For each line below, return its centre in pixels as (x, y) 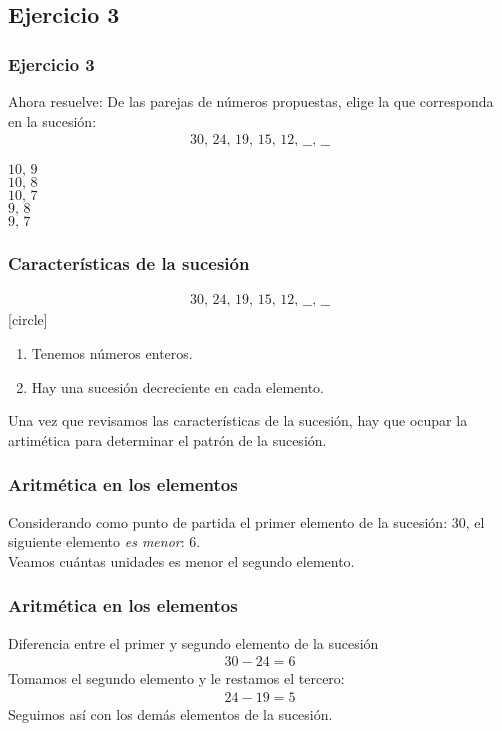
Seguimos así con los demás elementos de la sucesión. (170, 713)
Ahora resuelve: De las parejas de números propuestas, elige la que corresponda (251, 101)
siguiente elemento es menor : (96, 541)
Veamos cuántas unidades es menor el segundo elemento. (181, 560)
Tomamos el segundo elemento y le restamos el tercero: (176, 678)
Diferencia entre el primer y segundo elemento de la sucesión (193, 642)
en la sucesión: (52, 120)
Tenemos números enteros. (112, 353)
